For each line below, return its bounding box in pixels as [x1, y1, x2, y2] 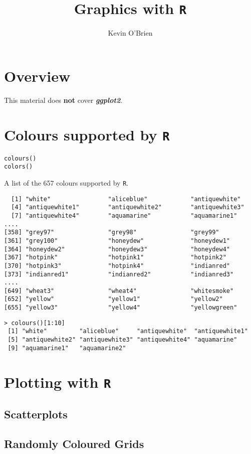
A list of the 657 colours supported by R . [4, 177, 129, 188]
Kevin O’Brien [108, 28, 153, 38]
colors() [4, 163, 33, 171]
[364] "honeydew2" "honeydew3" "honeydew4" [4, 245, 230, 253]
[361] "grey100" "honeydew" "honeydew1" [4, 237, 230, 244]
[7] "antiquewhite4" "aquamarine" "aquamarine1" [11, 212, 237, 219]
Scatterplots [4, 406, 68, 422]
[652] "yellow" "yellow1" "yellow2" [4, 295, 223, 303]
